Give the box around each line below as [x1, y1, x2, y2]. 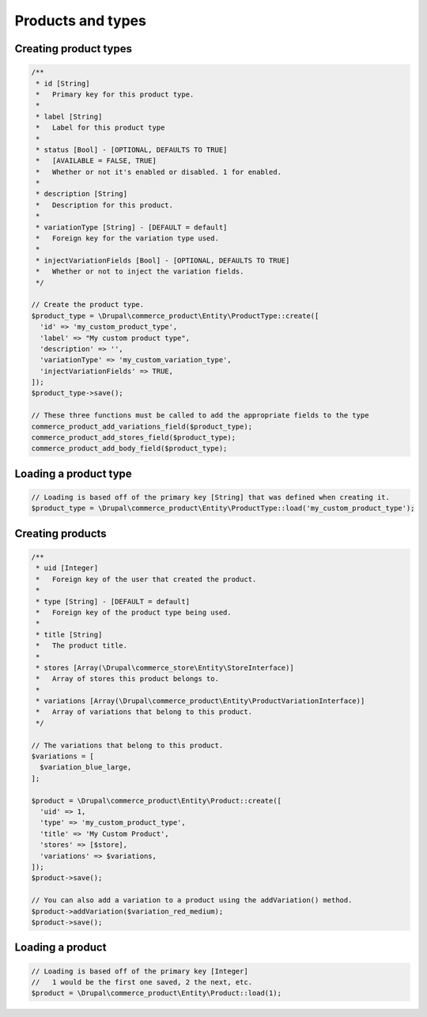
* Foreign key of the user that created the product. [36, 574, 257, 584]
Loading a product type [14, 467, 132, 480]
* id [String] [36, 79, 90, 88]
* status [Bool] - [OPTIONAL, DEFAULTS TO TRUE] [36, 145, 228, 154]
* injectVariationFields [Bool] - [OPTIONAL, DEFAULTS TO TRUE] [36, 255, 290, 265]
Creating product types [14, 42, 132, 55]
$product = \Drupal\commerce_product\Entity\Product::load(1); [31, 989, 282, 998]
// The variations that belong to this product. [31, 740, 224, 750]
